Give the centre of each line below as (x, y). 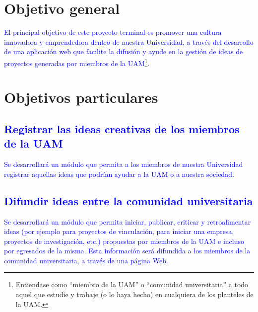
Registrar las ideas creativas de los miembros (122, 128)
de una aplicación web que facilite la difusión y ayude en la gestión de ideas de (124, 51)
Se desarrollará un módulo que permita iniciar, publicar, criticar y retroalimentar (128, 221)
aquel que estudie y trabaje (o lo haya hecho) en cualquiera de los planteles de (134, 294)
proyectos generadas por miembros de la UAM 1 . (77, 62)
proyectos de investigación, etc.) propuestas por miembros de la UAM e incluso (124, 241)
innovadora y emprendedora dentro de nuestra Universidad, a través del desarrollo (129, 41)
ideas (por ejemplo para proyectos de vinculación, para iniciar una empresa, (119, 231)
